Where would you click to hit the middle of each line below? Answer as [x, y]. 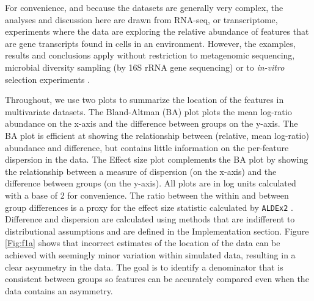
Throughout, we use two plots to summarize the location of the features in [144, 100]
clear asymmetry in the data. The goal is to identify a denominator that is [144, 267]
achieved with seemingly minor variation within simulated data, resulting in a [150, 254]
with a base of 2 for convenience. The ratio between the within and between [147, 195]
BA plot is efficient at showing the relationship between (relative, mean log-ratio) [157, 135]
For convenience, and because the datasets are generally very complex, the [144, 7]
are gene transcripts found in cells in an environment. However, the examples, [150, 43]
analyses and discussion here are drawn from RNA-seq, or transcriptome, [141, 19]
